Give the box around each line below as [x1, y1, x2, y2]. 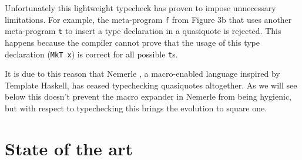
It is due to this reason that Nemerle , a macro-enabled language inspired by [5, 67, 280, 80]
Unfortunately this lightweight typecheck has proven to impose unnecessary [5, 2, 276, 13]
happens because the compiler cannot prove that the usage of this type [5, 36, 260, 48]
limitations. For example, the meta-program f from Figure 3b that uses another [5, 13, 292, 25]
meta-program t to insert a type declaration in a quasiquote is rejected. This [5, 25, 281, 37]
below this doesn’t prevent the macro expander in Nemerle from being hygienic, [5, 90, 292, 103]
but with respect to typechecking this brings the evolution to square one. [5, 101, 267, 114]
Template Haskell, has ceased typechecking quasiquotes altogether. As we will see [5, 79, 297, 91]
